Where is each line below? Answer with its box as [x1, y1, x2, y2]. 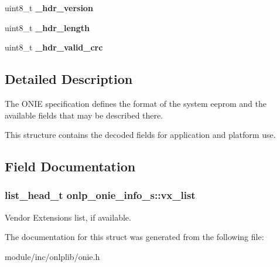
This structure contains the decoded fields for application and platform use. [5, 129, 276, 141]
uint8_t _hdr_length [5, 21, 90, 33]
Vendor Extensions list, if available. [5, 211, 131, 223]
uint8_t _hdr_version [5, 2, 93, 13]
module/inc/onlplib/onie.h [5, 250, 100, 262]
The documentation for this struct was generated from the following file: [5, 231, 264, 243]
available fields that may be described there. [5, 109, 163, 121]
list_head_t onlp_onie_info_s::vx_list [5, 188, 196, 202]
